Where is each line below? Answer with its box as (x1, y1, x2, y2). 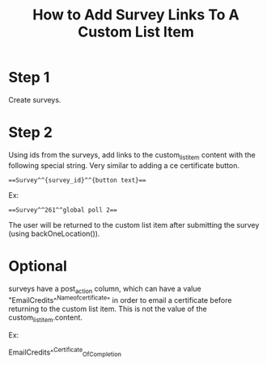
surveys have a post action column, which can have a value (8, 283, 201, 296)
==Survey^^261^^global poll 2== (8, 206, 117, 214)
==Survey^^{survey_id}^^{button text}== (8, 176, 147, 184)
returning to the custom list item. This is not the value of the (8, 304, 208, 314)
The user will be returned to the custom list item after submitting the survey (8, 220, 260, 229)
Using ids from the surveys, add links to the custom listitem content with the (8, 149, 256, 162)
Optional (8, 257, 67, 275)
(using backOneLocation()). (8, 229, 100, 238)
